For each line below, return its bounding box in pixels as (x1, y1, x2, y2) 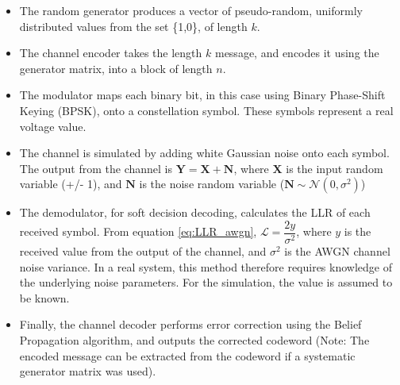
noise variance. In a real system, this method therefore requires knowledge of (19, 258, 392, 275)
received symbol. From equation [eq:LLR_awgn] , (19, 223, 257, 240)
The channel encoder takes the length (19, 44, 202, 61)
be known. (19, 289, 70, 306)
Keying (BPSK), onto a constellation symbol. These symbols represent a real (19, 102, 394, 118)
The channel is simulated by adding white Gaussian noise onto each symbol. (19, 144, 390, 161)
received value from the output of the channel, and (19, 243, 267, 259)
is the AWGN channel (284, 243, 390, 259)
